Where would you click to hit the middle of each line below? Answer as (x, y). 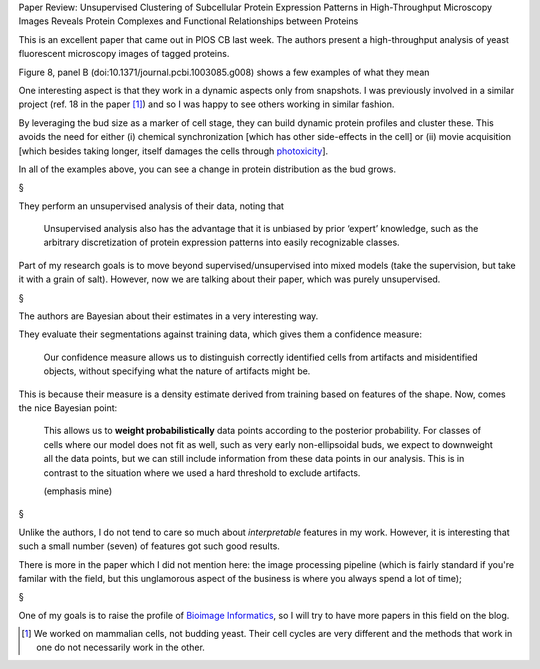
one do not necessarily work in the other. (120, 647)
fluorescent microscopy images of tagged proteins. (124, 54)
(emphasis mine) (78, 491)
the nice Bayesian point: (68, 407)
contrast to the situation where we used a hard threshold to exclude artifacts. (202, 472)
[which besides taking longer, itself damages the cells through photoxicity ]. (173, 151)
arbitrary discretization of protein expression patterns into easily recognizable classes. (221, 242)
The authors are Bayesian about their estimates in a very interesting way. (168, 316)
